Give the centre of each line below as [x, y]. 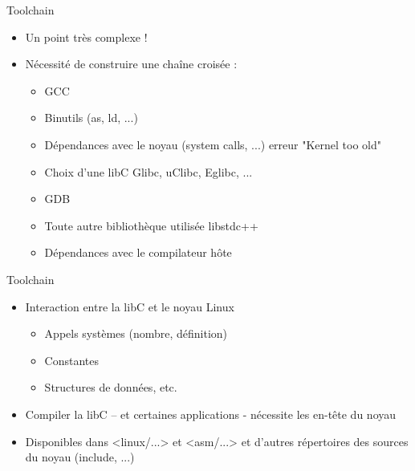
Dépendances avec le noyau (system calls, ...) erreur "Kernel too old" [213, 144]
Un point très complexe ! [86, 37]
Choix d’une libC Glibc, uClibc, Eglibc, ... [149, 171]
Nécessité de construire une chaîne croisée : [131, 64]
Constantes [72, 360]
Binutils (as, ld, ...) [91, 118]
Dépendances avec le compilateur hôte [138, 252]
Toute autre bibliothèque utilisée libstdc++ [151, 225]
